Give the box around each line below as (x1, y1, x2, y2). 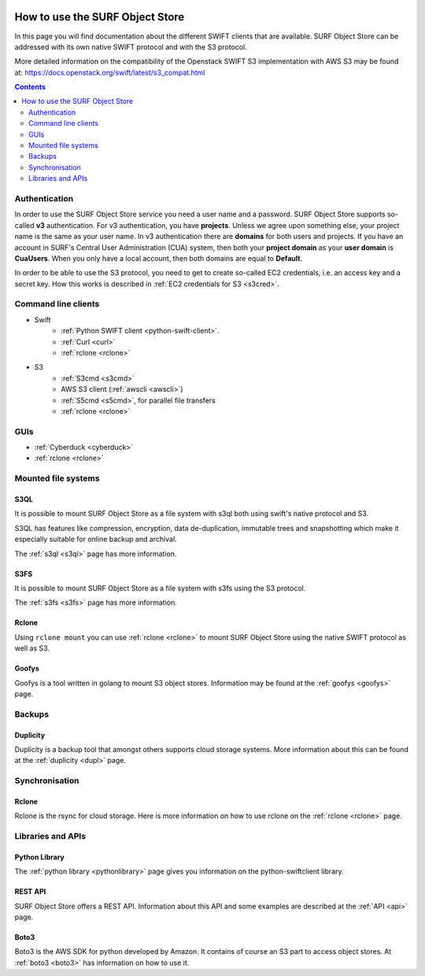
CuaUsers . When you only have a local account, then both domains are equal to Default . (14, 253, 303, 263)
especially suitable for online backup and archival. (14, 535, 177, 544)
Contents (14, 83, 46, 92)
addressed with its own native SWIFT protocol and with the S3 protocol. (14, 42, 247, 51)
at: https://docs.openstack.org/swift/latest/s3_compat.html (14, 68, 205, 77)
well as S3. (14, 643, 50, 653)
